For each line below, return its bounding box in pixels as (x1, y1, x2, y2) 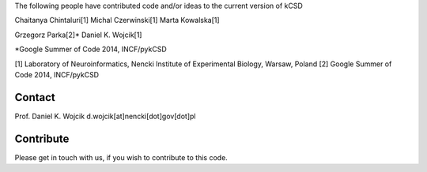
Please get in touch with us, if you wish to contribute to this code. (14, 152, 229, 162)
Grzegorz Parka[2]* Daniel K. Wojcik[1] (14, 30, 142, 39)
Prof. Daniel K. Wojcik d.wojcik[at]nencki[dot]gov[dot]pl (14, 111, 196, 121)
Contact (14, 91, 55, 104)
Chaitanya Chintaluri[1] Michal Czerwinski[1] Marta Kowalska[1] (14, 16, 221, 25)
